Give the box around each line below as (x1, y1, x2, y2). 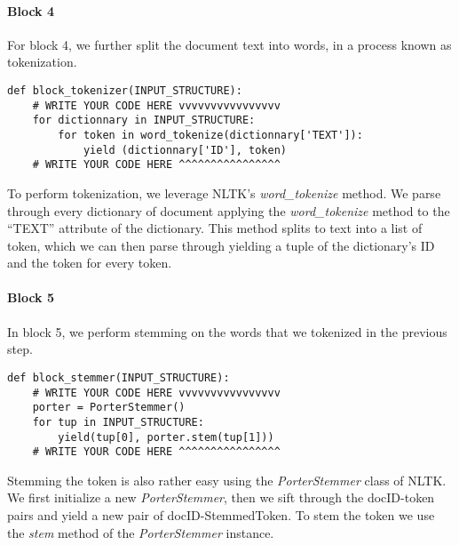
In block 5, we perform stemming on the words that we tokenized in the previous (7, 322, 447, 341)
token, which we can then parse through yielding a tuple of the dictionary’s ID (7, 236, 435, 254)
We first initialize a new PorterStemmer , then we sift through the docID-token (7, 488, 435, 507)
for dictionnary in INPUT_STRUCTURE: (32, 114, 256, 127)
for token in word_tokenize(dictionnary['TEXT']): (58, 128, 363, 141)
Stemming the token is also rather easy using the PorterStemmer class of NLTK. (7, 470, 447, 489)
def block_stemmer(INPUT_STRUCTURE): (7, 371, 230, 384)
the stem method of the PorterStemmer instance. (7, 523, 274, 541)
